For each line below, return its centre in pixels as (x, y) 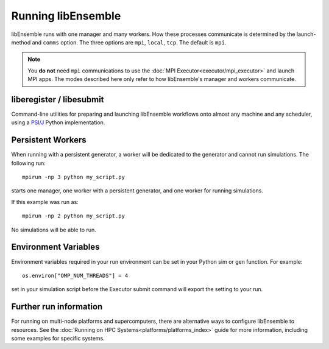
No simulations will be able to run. (54, 230)
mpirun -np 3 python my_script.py (73, 177)
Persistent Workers (49, 140)
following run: (28, 163)
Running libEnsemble (66, 16)
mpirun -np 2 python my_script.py (73, 216)
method (21, 42)
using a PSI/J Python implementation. (58, 122)
